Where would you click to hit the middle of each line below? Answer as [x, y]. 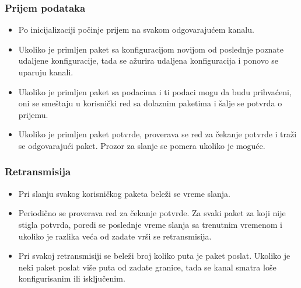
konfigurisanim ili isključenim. [72, 278]
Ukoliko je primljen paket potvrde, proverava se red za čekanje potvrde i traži [157, 134]
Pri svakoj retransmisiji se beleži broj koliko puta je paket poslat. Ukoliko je [154, 256]
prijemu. [33, 114]
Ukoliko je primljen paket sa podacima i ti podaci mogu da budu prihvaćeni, [155, 91]
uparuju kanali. [46, 72]
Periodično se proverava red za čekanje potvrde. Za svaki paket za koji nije [152, 213]
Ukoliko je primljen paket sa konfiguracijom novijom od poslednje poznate [151, 49]
